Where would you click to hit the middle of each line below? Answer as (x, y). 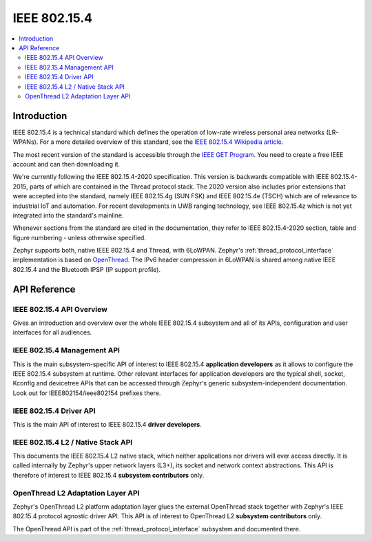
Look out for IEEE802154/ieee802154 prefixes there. (87, 393)
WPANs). (25, 142)
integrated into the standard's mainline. (68, 215)
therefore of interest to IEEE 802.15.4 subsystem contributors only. (108, 475)
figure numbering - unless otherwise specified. (79, 237)
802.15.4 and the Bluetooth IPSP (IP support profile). (87, 269)
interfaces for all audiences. (52, 332)
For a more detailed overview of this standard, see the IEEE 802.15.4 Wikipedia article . (162, 142)
